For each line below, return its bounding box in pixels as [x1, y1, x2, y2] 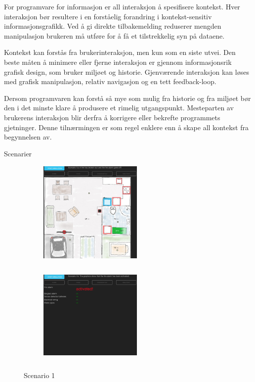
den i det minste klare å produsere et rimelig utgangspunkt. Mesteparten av [4, 102, 234, 113]
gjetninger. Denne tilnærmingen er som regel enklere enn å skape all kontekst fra [4, 122, 249, 132]
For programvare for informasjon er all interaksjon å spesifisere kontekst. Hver [4, 1, 240, 11]
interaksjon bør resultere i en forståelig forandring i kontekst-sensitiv [4, 11, 212, 21]
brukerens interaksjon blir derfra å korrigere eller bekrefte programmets [4, 112, 220, 122]
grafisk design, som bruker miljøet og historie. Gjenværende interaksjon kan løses [4, 66, 249, 77]
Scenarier [4, 148, 32, 158]
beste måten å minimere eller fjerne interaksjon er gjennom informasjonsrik [4, 56, 232, 67]
